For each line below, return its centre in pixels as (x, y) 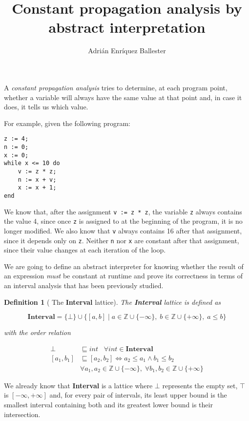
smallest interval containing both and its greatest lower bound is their (108, 404)
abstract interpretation (127, 27)
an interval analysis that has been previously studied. (84, 285)
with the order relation (37, 332)
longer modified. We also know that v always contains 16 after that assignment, (123, 230)
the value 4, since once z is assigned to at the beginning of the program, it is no (123, 221)
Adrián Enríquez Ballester (127, 51)
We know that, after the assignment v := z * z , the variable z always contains (123, 211)
